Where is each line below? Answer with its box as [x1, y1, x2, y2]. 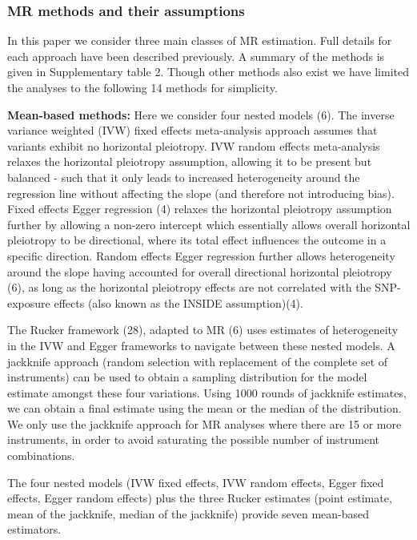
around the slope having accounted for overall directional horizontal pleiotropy [7, 263, 392, 280]
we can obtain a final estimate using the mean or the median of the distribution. [7, 400, 402, 417]
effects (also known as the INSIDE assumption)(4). [54, 294, 303, 311]
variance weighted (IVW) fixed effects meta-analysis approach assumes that [7, 122, 378, 139]
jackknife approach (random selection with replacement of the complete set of [7, 353, 388, 369]
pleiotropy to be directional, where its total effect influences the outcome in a [7, 232, 387, 248]
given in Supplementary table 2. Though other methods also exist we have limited [7, 63, 409, 80]
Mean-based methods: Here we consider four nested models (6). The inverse [7, 106, 395, 123]
